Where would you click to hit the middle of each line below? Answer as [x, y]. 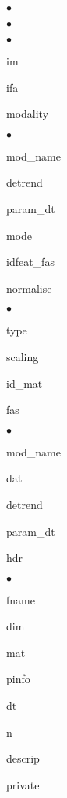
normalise [29, 288]
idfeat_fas [30, 262]
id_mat [25, 383]
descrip [23, 758]
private [23, 784]
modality [28, 114]
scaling [23, 356]
